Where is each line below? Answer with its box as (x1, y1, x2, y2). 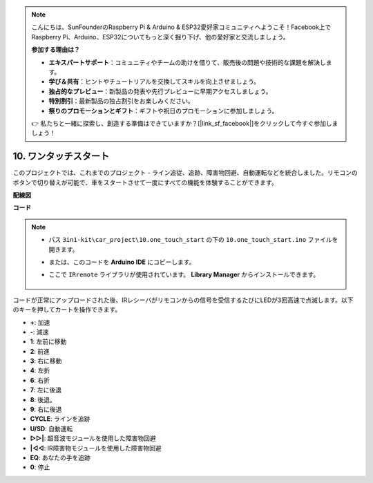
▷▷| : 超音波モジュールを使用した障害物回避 (30, 434, 156, 442)
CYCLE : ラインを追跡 (30, 415, 90, 423)
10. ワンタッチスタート (12, 151, 110, 162)
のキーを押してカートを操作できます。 (12, 305, 122, 314)
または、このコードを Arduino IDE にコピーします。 (48, 258, 195, 266)
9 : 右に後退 (30, 405, 62, 414)
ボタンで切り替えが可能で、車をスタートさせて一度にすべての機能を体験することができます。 (12, 178, 278, 187)
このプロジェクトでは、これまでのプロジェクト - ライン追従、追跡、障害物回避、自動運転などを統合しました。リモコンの (12, 169, 358, 177)
